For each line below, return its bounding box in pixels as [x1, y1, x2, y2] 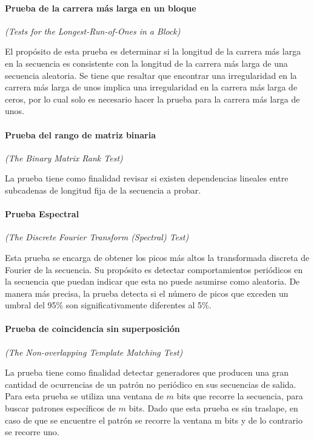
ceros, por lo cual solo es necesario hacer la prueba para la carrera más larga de [5, 92, 300, 105]
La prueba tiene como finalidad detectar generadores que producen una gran [5, 366, 289, 379]
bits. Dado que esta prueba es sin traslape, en [129, 402, 298, 415]
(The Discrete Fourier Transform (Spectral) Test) [5, 231, 189, 243]
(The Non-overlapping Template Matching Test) [5, 345, 183, 358]
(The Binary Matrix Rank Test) [5, 151, 123, 164]
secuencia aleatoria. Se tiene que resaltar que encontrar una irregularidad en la [5, 69, 297, 81]
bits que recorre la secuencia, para [176, 390, 303, 402]
